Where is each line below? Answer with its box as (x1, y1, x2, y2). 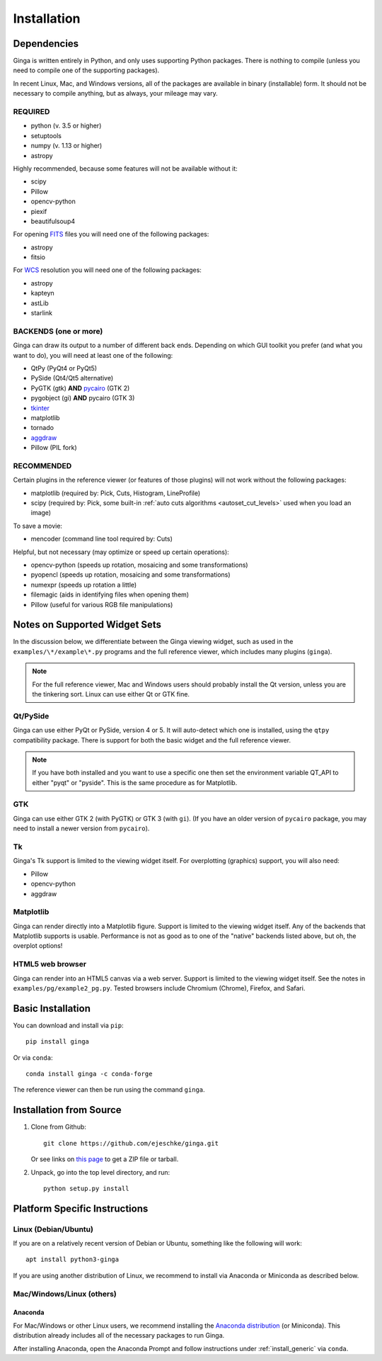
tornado (30, 424, 54, 432)
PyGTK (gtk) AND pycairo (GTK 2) (30, 383, 130, 393)
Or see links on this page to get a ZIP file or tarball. (30, 1155, 179, 1163)
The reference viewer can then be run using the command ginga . (13, 1085, 205, 1094)
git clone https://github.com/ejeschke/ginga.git (43, 1139, 219, 1147)
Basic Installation (13, 1003, 91, 1015)
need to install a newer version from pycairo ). (13, 824, 150, 832)
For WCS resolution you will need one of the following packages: (13, 266, 202, 274)
